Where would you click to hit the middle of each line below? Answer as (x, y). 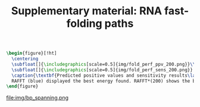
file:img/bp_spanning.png (37, 98)
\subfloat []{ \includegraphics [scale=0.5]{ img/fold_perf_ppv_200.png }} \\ (104, 64)
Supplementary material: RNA (87, 11)
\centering (25, 59)
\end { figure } (22, 86)
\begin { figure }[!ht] (32, 53)
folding (84, 23)
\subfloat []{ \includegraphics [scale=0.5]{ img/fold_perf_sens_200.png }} (102, 70)
